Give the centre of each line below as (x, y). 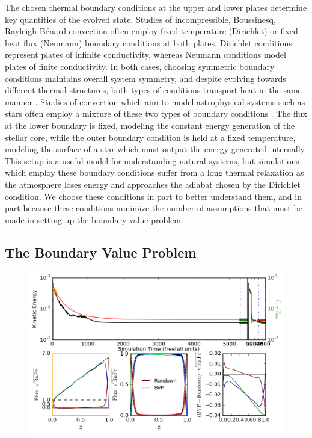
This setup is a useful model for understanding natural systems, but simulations (152, 160)
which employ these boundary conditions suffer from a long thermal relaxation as (154, 172)
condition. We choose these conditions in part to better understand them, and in (153, 196)
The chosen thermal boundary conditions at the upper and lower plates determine (156, 7)
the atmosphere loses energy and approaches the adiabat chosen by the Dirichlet (153, 184)
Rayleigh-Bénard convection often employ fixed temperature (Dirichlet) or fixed (151, 31)
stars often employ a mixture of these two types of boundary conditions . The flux (156, 113)
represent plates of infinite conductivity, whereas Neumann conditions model (145, 54)
